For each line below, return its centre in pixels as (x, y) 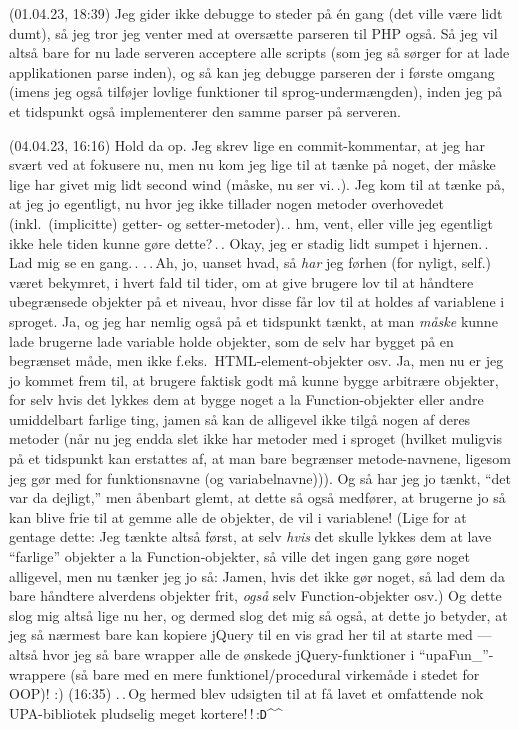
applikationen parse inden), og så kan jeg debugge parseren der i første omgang (252, 71)
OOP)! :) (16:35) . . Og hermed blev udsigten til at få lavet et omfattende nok (246, 693)
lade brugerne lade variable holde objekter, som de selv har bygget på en (231, 340)
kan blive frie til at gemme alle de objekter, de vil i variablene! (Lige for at (238, 516)
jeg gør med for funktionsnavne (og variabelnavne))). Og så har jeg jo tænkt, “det (260, 477)
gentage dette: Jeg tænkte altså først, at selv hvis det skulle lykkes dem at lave (250, 536)
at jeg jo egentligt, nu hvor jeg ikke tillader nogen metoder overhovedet (226, 203)
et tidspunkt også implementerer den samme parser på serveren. (205, 110)
